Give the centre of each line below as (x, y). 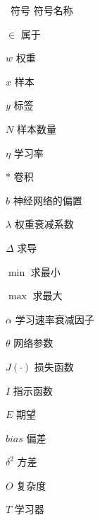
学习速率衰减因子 (55, 319)
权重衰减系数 (44, 224)
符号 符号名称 (42, 10)
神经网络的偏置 (48, 200)
